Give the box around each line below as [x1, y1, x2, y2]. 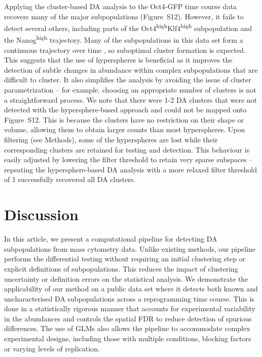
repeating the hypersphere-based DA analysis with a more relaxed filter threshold [4, 164, 257, 174]
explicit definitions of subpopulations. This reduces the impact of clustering [4, 263, 238, 274]
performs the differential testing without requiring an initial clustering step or [4, 253, 246, 264]
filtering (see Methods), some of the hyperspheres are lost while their [4, 134, 218, 145]
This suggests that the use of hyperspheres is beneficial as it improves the [4, 54, 233, 65]
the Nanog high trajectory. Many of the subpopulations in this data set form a [4, 33, 243, 45]
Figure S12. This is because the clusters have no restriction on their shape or [4, 114, 244, 125]
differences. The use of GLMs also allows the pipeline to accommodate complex [4, 323, 250, 334]
